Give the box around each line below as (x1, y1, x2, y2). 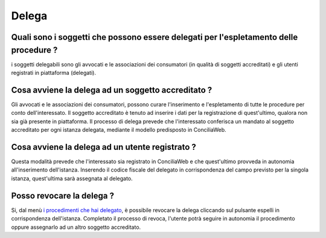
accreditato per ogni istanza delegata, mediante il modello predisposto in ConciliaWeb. (11, 126, 226, 133)
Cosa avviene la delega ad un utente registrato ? (11, 142, 196, 152)
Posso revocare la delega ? (11, 190, 115, 201)
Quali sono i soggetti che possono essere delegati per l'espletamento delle (11, 32, 298, 42)
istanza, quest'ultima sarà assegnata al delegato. (11, 175, 133, 182)
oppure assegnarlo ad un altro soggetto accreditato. (11, 224, 141, 231)
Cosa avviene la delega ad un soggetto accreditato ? (11, 85, 213, 95)
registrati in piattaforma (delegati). (11, 69, 97, 77)
